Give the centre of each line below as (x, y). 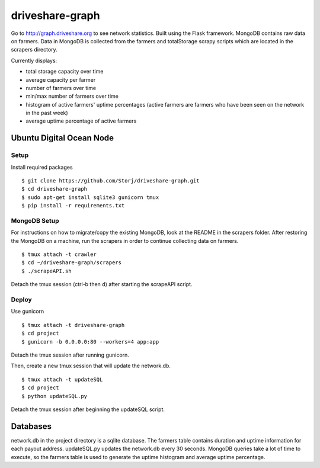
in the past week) (47, 113)
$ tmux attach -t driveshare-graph (73, 325)
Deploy (21, 300)
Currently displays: (34, 60)
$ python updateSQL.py (55, 396)
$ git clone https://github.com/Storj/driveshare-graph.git (111, 181)
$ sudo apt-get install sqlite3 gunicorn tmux (90, 197)
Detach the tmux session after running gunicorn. (70, 355)
